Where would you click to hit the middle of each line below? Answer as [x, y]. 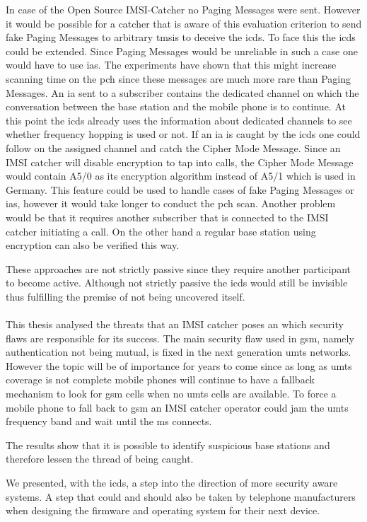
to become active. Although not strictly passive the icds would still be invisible [177, 283]
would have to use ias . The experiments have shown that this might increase [171, 65]
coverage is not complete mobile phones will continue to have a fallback [160, 379]
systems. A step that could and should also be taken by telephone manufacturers [181, 496]
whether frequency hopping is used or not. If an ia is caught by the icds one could [183, 134]
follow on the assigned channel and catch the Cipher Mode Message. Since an [173, 147]
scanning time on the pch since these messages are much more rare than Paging [179, 78]
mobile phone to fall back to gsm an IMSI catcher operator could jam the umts [177, 407]
